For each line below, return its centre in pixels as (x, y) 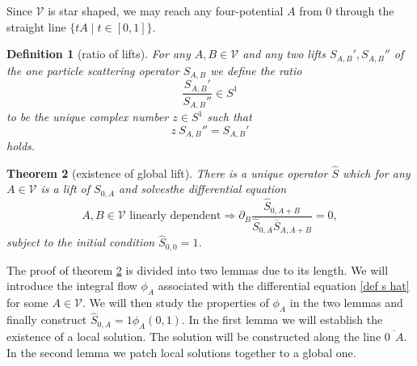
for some (27, 303)
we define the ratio (256, 70)
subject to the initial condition (81, 242)
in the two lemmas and (346, 303)
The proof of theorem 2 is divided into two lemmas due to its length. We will (198, 269)
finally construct (47, 320)
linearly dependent (175, 216)
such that (230, 117)
